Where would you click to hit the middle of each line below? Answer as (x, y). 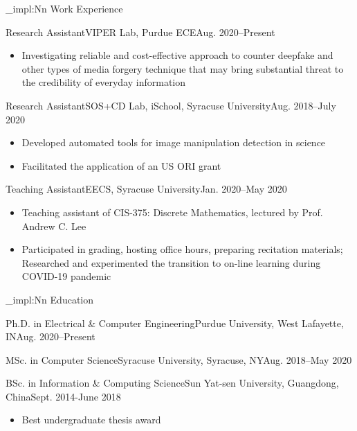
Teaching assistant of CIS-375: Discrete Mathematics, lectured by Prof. (172, 212)
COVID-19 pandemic (66, 276)
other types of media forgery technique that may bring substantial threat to (183, 68)
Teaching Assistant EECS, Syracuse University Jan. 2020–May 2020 (146, 189)
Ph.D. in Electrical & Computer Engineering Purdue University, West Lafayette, (175, 323)
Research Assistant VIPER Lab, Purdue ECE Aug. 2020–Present (140, 32)
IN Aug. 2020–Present (51, 336)
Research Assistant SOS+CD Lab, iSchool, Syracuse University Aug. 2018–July (171, 105)
